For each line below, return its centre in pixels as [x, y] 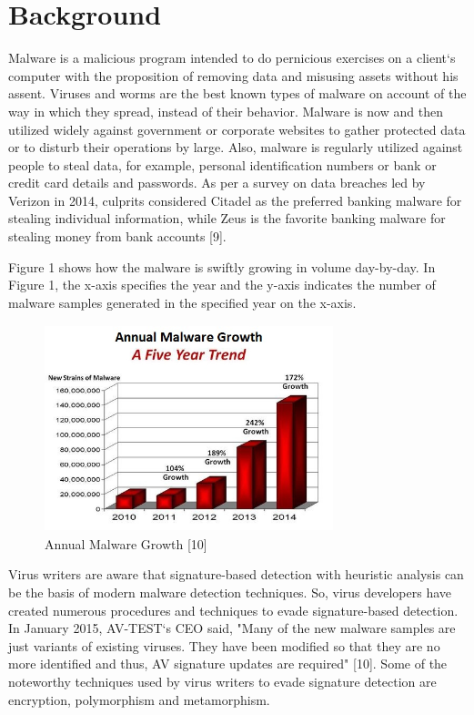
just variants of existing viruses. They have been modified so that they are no [224, 645]
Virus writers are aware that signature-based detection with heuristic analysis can [236, 574]
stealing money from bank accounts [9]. [117, 236]
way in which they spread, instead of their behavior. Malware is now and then [226, 111]
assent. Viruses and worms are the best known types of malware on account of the [237, 93]
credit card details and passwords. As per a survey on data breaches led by [217, 183]
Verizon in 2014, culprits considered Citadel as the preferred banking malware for [235, 200]
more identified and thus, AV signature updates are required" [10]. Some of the [228, 664]
